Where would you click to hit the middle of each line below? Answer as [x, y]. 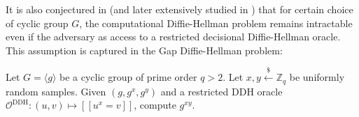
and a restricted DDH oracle [221, 91]
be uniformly [317, 77]
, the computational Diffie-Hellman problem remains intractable [216, 23]
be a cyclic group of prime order [128, 77]
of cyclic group [37, 23]
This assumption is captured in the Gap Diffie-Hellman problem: [144, 50]
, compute [155, 105]
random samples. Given [56, 91]
